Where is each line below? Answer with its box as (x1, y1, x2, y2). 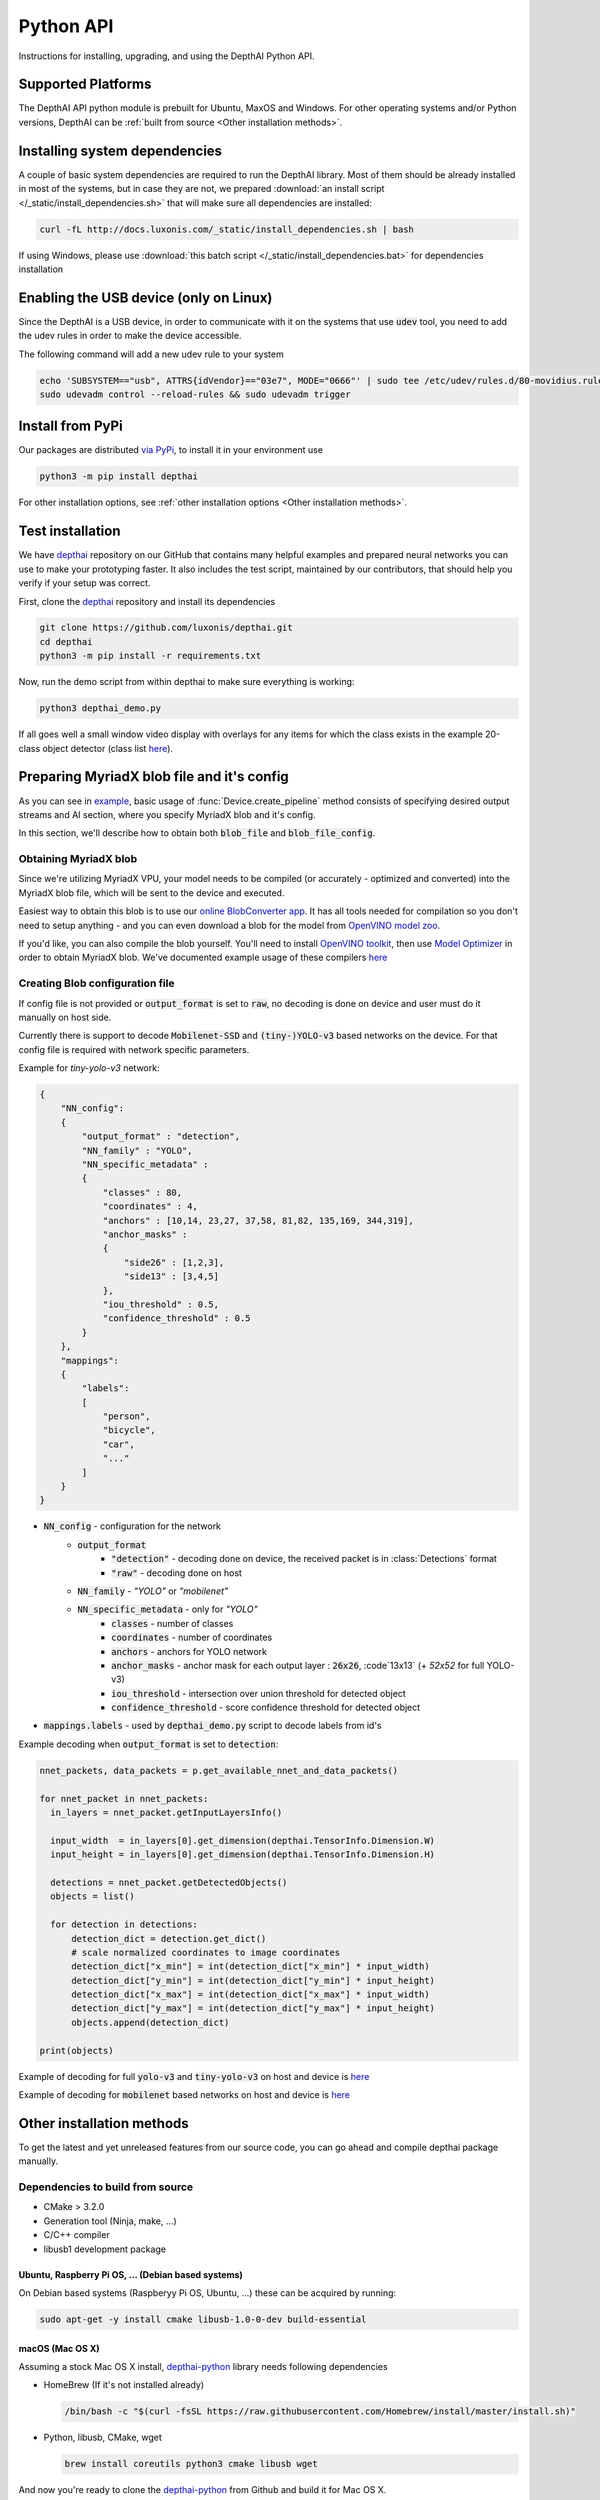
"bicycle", (102, 1425, 157, 1436)
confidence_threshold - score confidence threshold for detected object (111, 1701, 421, 1714)
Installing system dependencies (18, 142, 223, 159)
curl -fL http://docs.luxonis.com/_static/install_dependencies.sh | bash (39, 223, 415, 235)
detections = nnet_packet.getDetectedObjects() (50, 1876, 288, 1888)
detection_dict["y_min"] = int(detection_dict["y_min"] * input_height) (71, 1975, 435, 1986)
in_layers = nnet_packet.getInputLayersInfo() (50, 1807, 283, 1819)
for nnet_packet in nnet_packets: (39, 1793, 209, 1804)
